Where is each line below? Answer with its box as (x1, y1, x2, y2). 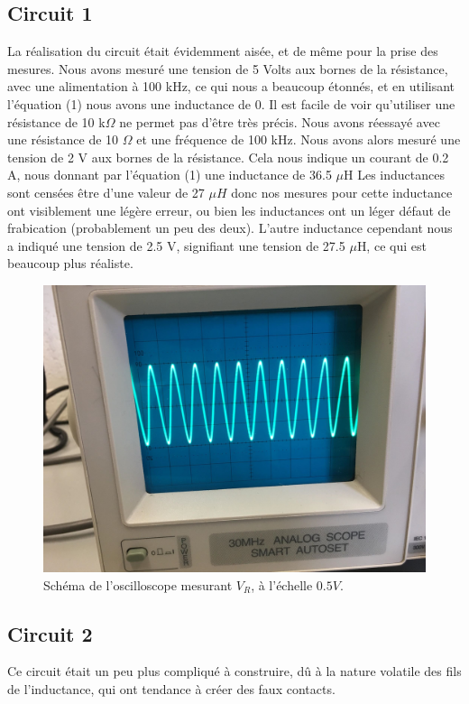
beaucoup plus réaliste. (7, 254, 133, 273)
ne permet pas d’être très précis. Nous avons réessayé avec (119, 112, 440, 131)
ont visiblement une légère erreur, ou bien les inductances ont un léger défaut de (7, 200, 451, 219)
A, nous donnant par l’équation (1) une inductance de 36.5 (7, 165, 332, 184)
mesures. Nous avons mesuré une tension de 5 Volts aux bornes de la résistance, (7, 59, 448, 78)
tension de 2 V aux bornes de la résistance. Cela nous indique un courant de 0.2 (7, 147, 449, 166)
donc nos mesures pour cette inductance (231, 182, 453, 201)
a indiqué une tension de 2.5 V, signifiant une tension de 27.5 (7, 236, 345, 255)
